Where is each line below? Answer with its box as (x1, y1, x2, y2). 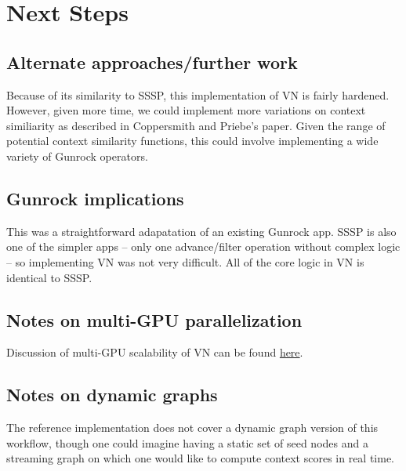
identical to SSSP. (6, 269, 92, 285)
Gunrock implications (6, 186, 184, 210)
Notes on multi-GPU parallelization (6, 307, 303, 332)
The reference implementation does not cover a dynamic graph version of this (6, 419, 379, 436)
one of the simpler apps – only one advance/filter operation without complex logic (6, 238, 401, 255)
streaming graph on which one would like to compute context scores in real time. (6, 450, 395, 466)
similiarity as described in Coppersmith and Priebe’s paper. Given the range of (6, 117, 386, 133)
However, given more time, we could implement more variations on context (6, 102, 366, 118)
